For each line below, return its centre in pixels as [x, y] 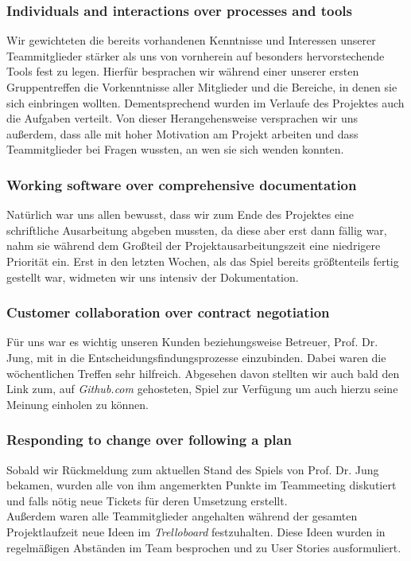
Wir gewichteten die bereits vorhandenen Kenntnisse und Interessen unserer [191, 40]
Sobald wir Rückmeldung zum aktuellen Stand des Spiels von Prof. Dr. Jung [193, 469]
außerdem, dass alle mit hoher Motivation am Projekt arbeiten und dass [182, 133]
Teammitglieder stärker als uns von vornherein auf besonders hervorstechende [196, 55]
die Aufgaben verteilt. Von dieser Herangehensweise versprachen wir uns [182, 118]
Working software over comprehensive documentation [182, 184]
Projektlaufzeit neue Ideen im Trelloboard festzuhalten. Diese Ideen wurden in [196, 531]
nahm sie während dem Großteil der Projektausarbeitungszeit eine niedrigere [194, 245]
